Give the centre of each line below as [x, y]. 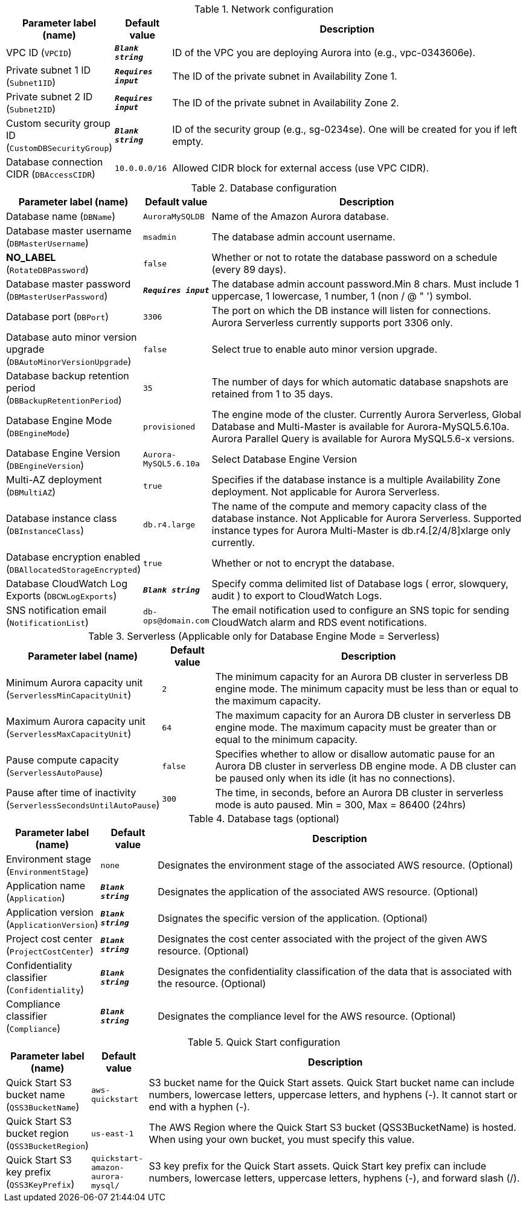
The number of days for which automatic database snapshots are [360, 382]
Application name [46, 886]
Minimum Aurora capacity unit [75, 683]
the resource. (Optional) [212, 983]
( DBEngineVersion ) [45, 465]
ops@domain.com [176, 621]
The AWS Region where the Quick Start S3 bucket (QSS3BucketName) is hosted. [332, 1127]
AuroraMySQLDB [174, 216]
